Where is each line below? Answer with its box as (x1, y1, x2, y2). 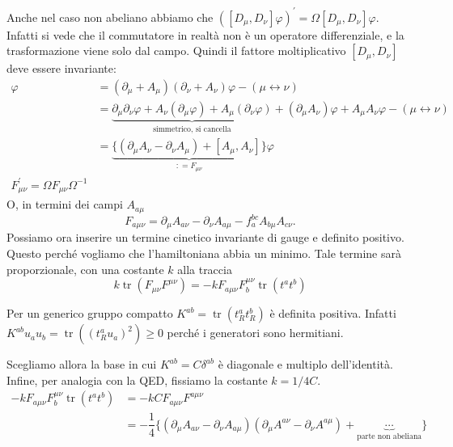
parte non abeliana (357, 432, 422, 441)
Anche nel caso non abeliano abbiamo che (6, 8, 214, 25)
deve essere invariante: (6, 60, 116, 77)
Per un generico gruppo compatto (6, 305, 173, 322)
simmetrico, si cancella (153, 124, 231, 133)
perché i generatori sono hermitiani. (167, 324, 344, 341)
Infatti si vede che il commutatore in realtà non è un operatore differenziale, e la (6, 26, 404, 43)
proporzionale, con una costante (6, 260, 164, 277)
